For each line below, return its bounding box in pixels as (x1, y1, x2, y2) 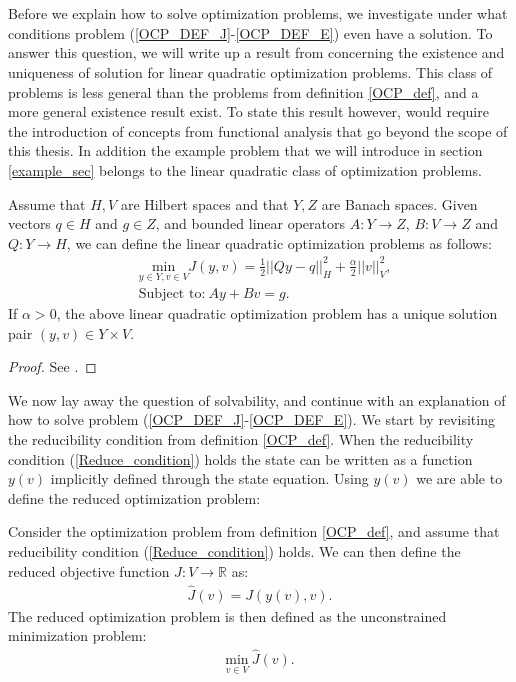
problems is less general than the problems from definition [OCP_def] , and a (8, 81, 479, 102)
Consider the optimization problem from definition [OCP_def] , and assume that (8, 521, 500, 542)
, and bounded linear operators (155, 213, 346, 234)
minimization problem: (8, 625, 147, 646)
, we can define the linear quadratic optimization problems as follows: (66, 232, 492, 253)
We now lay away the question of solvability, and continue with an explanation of (8, 389, 506, 410)
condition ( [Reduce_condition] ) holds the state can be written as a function (8, 448, 473, 469)
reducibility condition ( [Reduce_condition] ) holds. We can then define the (8, 541, 461, 562)
